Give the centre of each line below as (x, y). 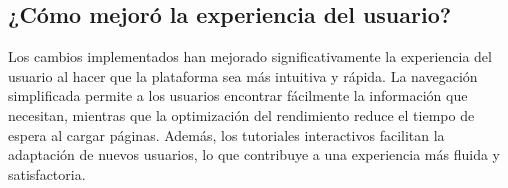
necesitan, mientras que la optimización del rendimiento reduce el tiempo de (241, 114)
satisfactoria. (47, 173)
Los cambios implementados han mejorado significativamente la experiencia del (250, 56)
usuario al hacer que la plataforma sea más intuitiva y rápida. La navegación (243, 75)
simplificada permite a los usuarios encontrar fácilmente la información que (238, 95)
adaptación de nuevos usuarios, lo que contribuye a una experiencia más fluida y (254, 154)
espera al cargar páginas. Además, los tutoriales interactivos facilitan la (226, 134)
